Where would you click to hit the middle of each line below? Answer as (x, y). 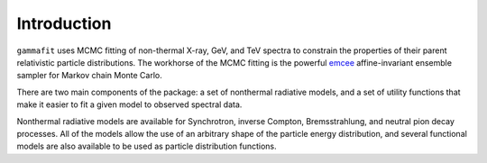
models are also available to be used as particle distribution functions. (147, 146)
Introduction (64, 23)
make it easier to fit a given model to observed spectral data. (129, 104)
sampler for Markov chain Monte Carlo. (89, 76)
